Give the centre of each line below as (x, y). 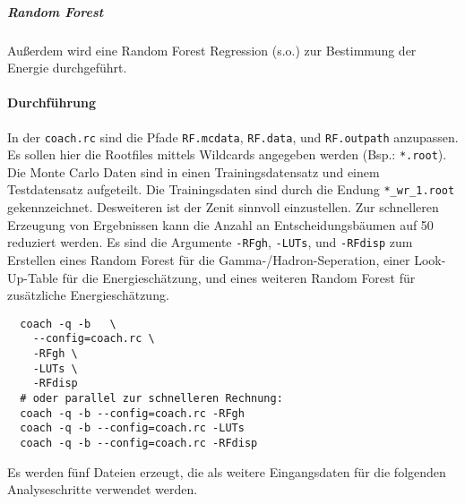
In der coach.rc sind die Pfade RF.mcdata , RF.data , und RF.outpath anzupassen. (233, 137)
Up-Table (33, 277)
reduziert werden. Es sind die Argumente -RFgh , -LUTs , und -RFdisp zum (210, 242)
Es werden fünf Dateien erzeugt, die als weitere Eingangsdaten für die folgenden (227, 471)
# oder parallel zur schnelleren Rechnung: (151, 399)
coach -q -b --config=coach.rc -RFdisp (139, 443)
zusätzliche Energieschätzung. (88, 295)
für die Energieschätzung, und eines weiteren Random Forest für (239, 277)
